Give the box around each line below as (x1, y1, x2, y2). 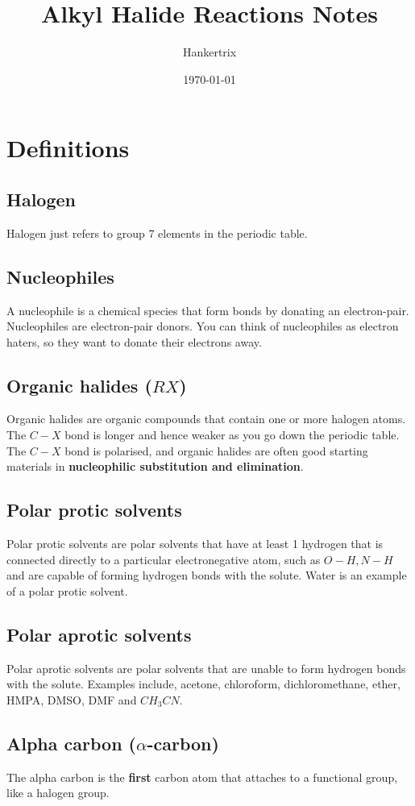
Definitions (6, 131, 130, 164)
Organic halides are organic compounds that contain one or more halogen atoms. (6, 410, 406, 427)
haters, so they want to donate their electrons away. (6, 333, 262, 350)
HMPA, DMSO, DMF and (6, 691, 137, 708)
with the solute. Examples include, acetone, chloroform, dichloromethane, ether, (6, 675, 400, 692)
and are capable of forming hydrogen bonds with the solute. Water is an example (6, 567, 407, 584)
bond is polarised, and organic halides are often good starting (64, 442, 368, 459)
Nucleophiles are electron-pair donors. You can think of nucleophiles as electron (6, 318, 399, 334)
